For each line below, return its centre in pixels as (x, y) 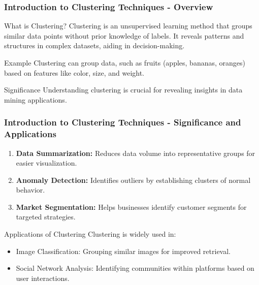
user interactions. (43, 278)
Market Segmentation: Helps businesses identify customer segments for (131, 207)
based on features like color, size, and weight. (74, 72)
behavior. (30, 190)
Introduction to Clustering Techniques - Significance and (123, 122)
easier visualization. (46, 163)
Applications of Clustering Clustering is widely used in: (90, 234)
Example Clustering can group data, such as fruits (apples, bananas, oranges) (125, 62)
